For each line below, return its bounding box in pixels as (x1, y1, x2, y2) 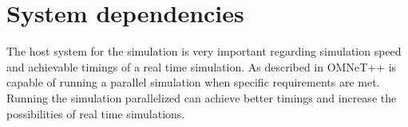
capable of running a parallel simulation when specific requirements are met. (6, 74, 380, 90)
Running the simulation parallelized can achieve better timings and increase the (6, 89, 397, 106)
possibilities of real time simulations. (6, 105, 185, 121)
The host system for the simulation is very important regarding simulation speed (6, 43, 402, 60)
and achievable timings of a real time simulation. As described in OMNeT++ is (6, 58, 397, 75)
